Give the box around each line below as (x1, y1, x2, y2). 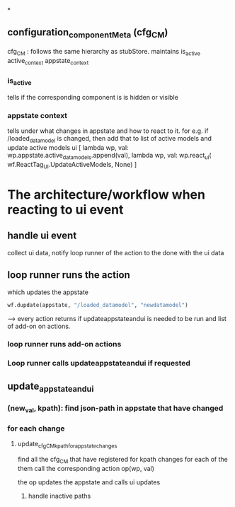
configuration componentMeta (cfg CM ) (7, 26, 168, 40)
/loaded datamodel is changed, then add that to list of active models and (7, 134, 212, 144)
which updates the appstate (7, 288, 89, 296)
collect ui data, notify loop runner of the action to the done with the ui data (7, 248, 224, 257)
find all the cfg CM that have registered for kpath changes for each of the (17, 455, 228, 465)
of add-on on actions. (7, 322, 71, 330)
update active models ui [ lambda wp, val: (7, 144, 129, 152)
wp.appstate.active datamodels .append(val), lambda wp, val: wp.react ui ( (7, 151, 212, 161)
